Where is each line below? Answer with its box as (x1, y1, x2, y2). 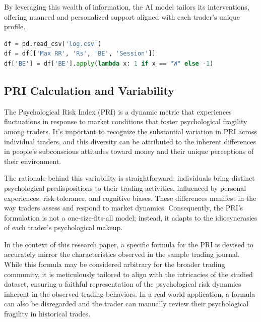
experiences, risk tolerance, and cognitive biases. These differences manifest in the (4, 192, 256, 203)
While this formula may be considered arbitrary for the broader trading (4, 259, 225, 270)
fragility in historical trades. (4, 308, 91, 319)
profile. (4, 21, 26, 32)
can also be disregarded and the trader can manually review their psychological (4, 298, 249, 309)
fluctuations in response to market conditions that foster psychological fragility (4, 116, 247, 127)
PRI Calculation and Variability (4, 82, 174, 98)
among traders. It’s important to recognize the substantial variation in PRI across (4, 126, 257, 136)
